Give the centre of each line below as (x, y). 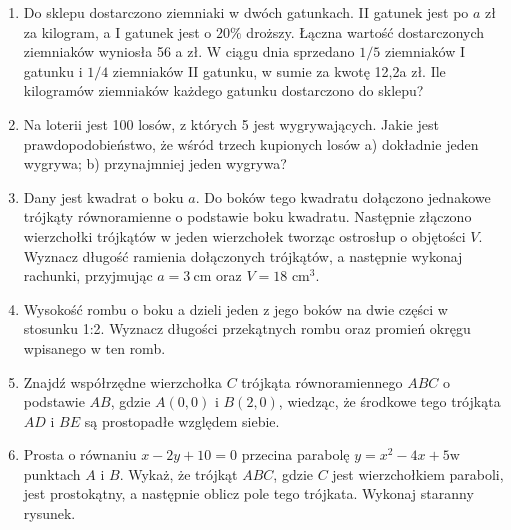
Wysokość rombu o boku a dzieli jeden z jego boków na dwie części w (235, 308)
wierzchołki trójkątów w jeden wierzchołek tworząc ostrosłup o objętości (244, 235)
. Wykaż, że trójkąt (178, 473)
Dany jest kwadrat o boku (103, 196)
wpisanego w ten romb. (94, 347)
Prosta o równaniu (80, 454)
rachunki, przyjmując (88, 275)
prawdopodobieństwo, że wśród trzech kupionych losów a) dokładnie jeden (251, 143)
